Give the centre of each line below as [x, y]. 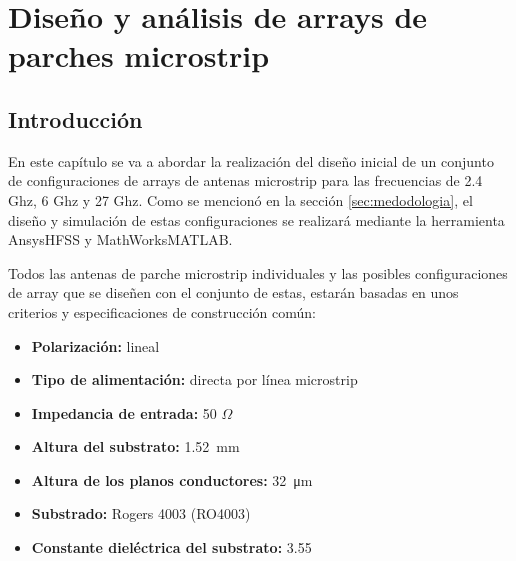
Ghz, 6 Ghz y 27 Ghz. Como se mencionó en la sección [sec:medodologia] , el [240, 199]
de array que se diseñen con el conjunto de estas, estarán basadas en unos [233, 292]
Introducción [75, 118]
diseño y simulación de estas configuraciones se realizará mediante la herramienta [256, 219]
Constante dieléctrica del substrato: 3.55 [171, 547]
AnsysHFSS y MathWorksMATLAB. [120, 239]
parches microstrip [139, 55]
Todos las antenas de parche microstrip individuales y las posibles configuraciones [258, 272]
